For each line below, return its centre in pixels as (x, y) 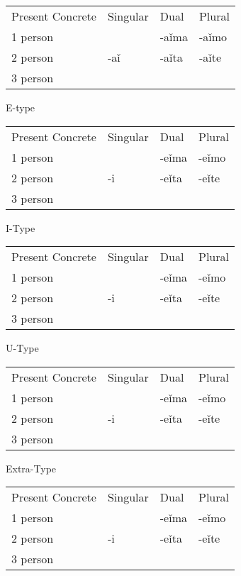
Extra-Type (31, 468)
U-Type (22, 348)
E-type (21, 107)
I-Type (21, 227)
